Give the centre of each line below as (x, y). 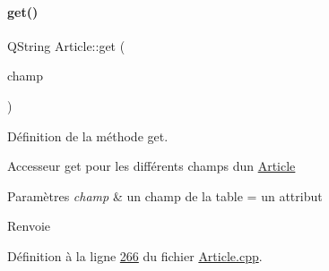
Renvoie (29, 226)
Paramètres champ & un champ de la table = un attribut (165, 195)
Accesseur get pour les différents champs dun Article (152, 166)
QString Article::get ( (66, 45)
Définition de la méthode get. (88, 135)
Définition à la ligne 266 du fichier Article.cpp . (135, 255)
